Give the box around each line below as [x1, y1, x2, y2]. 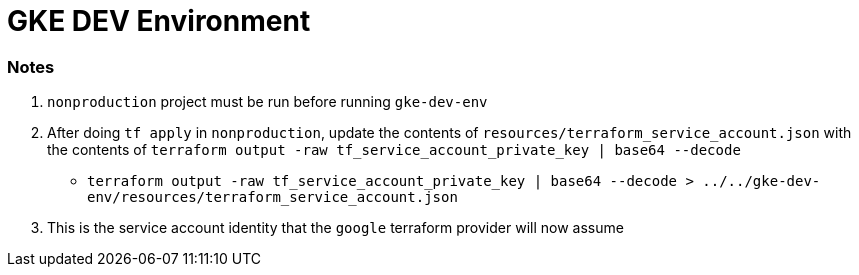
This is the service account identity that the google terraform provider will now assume [47, 219, 624, 237]
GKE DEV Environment [7, 4, 311, 38]
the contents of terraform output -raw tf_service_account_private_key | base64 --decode [47, 141, 741, 159]
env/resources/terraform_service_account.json [87, 189, 458, 206]
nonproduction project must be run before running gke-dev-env [47, 93, 488, 111]
